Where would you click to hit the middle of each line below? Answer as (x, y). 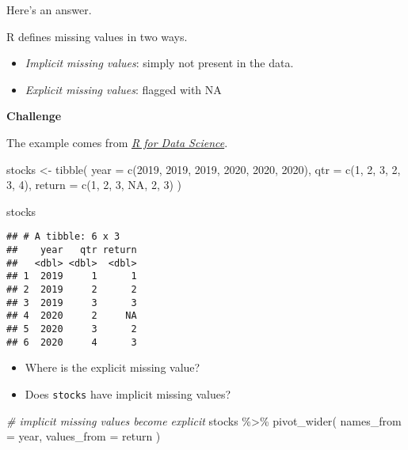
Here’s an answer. (49, 9)
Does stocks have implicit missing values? (128, 393)
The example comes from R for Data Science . (117, 142)
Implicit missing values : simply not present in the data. (159, 63)
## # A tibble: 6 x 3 (63, 237)
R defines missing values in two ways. (97, 36)
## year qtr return (72, 250)
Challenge (34, 116)
